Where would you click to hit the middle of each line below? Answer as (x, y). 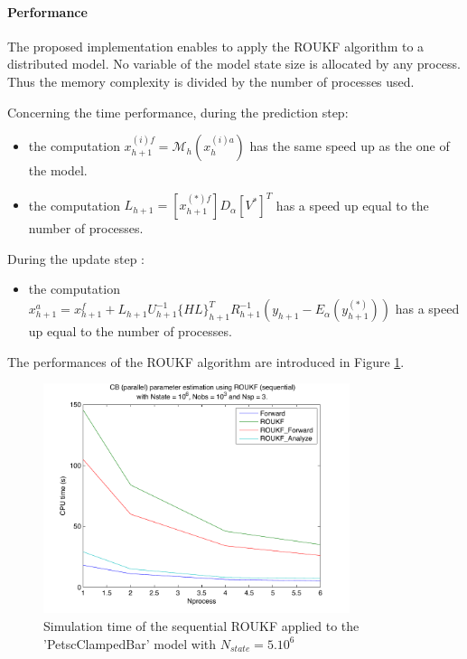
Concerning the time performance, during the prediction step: (178, 112)
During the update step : (76, 258)
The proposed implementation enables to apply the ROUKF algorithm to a (216, 46)
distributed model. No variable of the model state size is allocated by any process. (234, 64)
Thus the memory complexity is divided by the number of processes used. (211, 81)
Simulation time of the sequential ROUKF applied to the (201, 626)
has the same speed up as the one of (350, 146)
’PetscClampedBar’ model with (130, 643)
